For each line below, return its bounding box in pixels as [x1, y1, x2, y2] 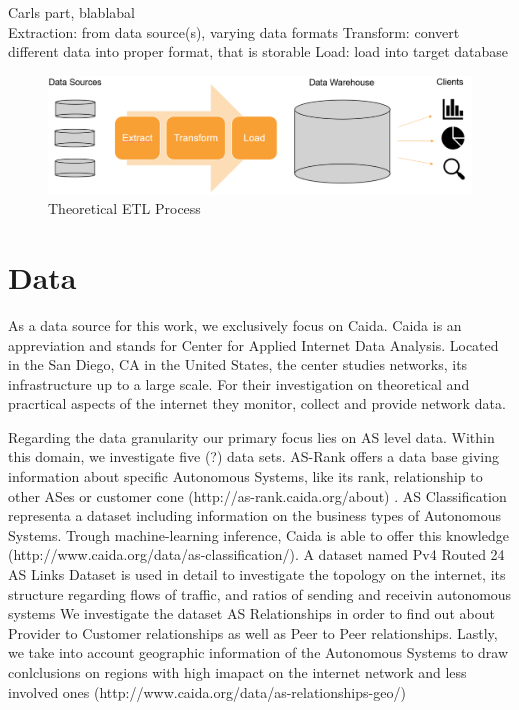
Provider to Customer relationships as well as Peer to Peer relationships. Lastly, [8, 622, 498, 643]
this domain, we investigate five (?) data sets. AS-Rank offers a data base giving [8, 446, 500, 467]
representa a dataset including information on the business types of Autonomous [8, 505, 502, 526]
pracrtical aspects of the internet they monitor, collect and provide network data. [8, 393, 506, 414]
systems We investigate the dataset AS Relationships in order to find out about [8, 603, 495, 624]
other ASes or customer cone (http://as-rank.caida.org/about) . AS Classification [8, 485, 507, 506]
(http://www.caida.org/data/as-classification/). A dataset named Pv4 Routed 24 [8, 544, 505, 565]
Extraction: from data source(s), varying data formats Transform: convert [8, 21, 460, 42]
